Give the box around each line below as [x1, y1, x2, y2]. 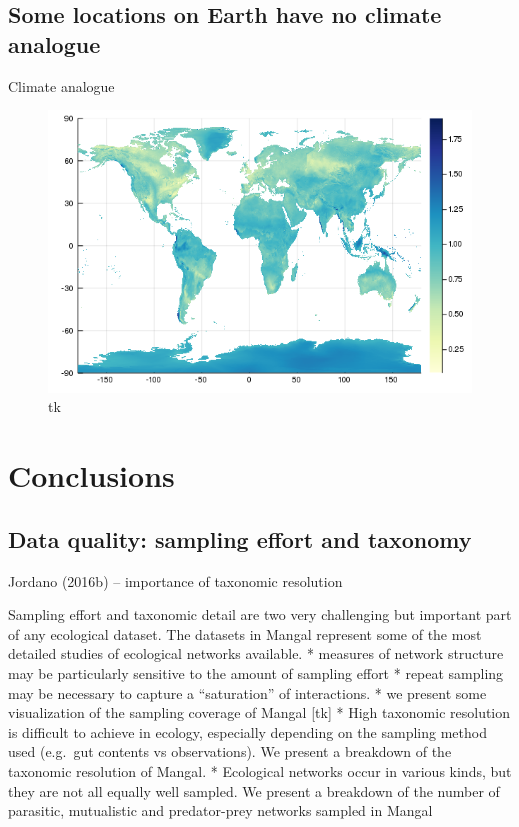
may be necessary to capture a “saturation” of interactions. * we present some [8, 682, 487, 703]
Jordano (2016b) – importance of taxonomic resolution [8, 570, 343, 591]
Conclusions [8, 455, 175, 496]
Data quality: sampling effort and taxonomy [8, 523, 472, 554]
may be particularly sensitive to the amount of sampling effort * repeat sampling [8, 662, 504, 683]
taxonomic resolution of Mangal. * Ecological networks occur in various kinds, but [8, 760, 512, 781]
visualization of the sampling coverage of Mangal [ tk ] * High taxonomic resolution [8, 702, 511, 723]
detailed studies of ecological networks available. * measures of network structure [8, 643, 504, 664]
